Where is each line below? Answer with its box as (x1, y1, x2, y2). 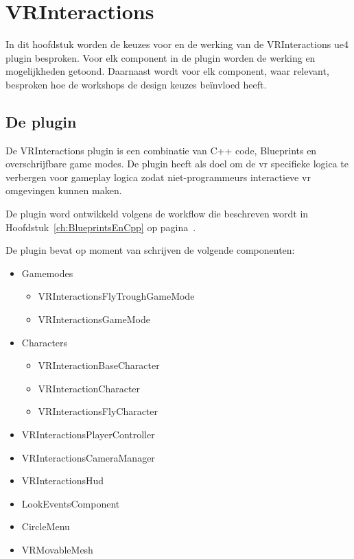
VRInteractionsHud (21, 473, 104, 488)
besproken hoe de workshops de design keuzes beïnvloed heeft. (5, 77, 267, 91)
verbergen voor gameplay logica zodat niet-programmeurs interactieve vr (5, 169, 311, 184)
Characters (21, 335, 68, 349)
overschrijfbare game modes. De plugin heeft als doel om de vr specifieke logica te (5, 156, 349, 171)
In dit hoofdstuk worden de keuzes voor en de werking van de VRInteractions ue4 (5, 37, 349, 51)
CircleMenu (21, 519, 70, 534)
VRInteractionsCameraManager (21, 450, 155, 464)
